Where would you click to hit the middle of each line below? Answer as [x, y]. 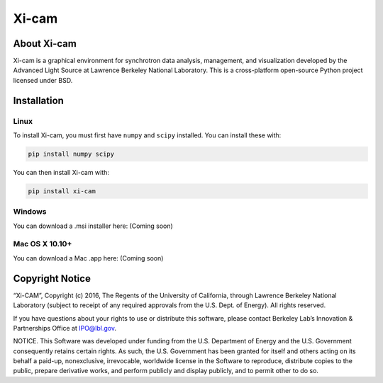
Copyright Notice [52, 279]
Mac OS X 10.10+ [43, 244]
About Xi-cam [45, 44]
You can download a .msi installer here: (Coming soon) [93, 226]
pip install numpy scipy [71, 154]
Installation [38, 100]
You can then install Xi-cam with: [61, 172]
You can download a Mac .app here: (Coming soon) [88, 258]
